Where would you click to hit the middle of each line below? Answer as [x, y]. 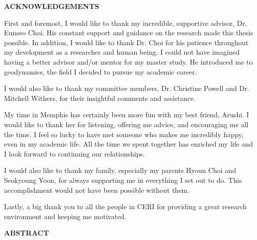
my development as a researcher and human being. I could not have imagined [122, 52]
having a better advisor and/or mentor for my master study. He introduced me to [128, 61]
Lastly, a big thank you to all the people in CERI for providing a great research [126, 206]
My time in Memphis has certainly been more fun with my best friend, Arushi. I [127, 115]
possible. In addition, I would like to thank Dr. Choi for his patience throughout [126, 42]
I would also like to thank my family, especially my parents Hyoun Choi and [120, 170]
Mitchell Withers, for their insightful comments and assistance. [100, 98]
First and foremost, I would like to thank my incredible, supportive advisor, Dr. [126, 23]
